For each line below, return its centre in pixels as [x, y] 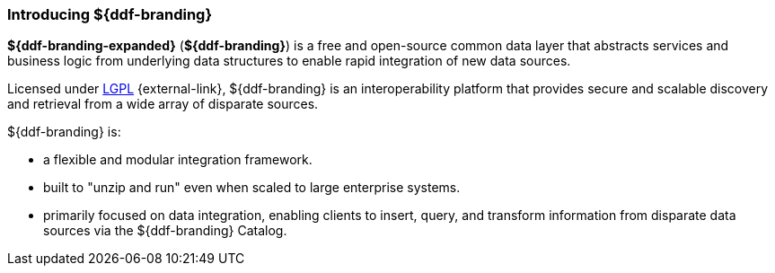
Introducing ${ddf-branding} [110, 14]
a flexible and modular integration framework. [178, 160]
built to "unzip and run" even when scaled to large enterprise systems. [252, 188]
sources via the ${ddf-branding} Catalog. [165, 231]
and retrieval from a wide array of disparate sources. [163, 104]
